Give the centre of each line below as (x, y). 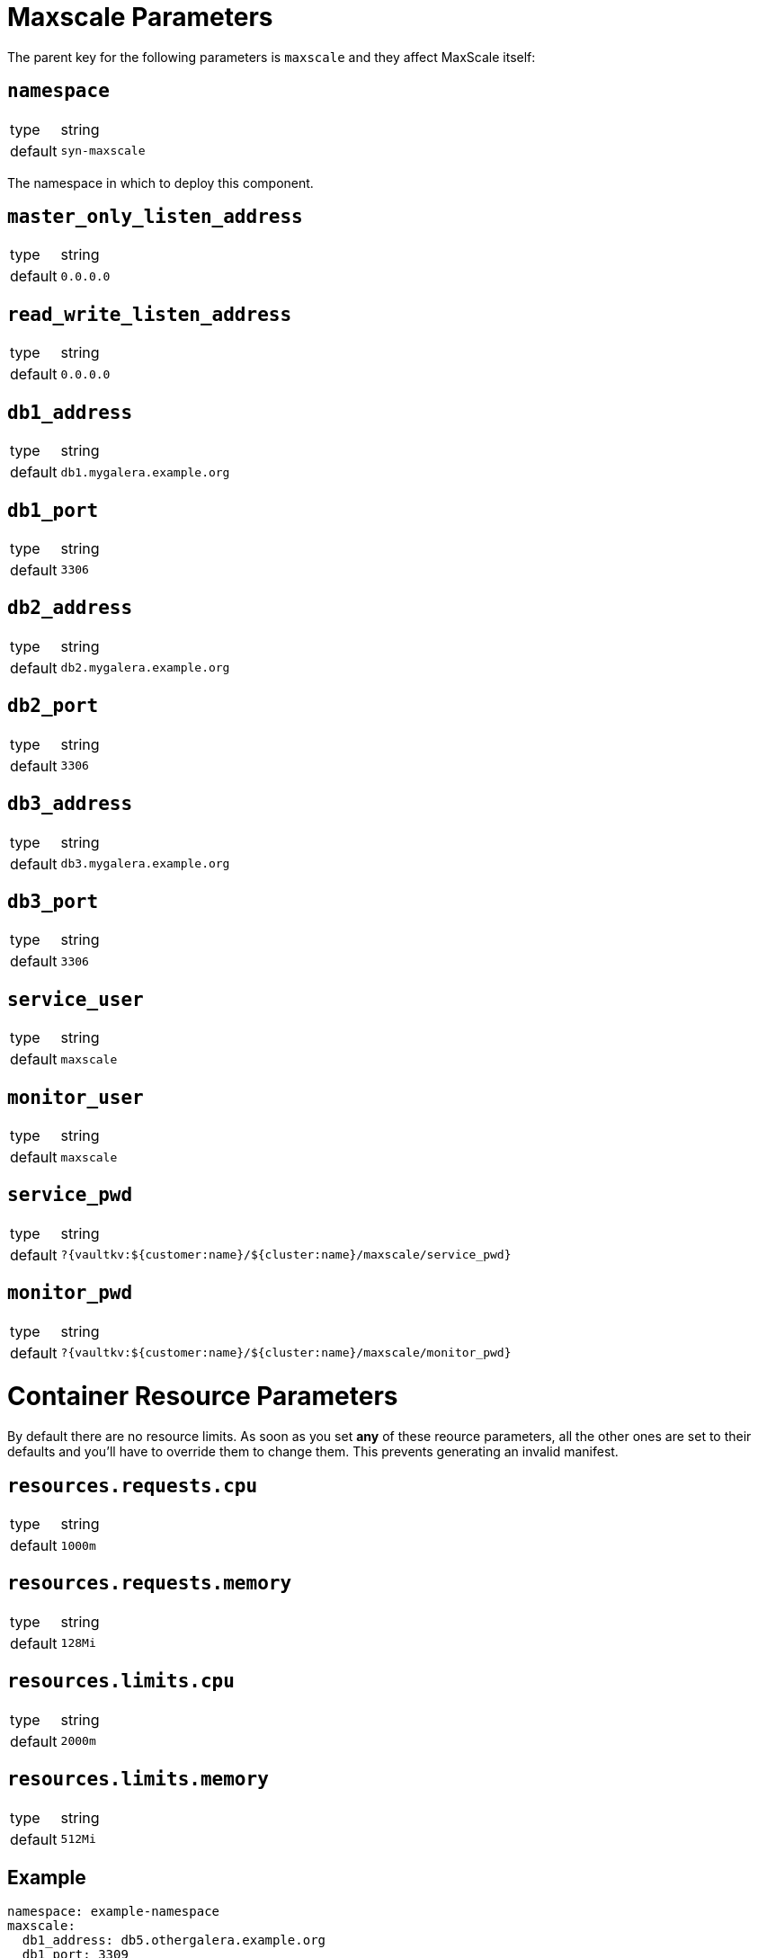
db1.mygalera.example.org (145, 472)
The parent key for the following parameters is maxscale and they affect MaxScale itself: (272, 57)
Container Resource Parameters (203, 1397)
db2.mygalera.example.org (145, 668)
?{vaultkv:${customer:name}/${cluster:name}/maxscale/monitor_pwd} (286, 1353)
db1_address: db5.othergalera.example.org (174, 1940)
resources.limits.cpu (121, 1682)
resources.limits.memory (138, 1780)
